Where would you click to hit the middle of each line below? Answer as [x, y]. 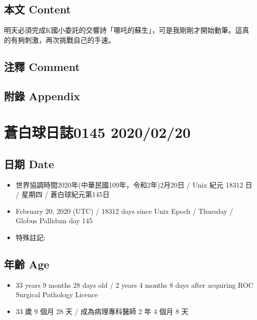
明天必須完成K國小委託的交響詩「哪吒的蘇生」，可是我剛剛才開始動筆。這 [123, 30]
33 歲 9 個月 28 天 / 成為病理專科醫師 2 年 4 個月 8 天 [102, 311]
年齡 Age [27, 264]
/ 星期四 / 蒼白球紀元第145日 [63, 194]
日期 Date [29, 163]
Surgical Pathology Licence [57, 294]
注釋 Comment [42, 66]
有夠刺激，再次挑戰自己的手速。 [63, 39]
